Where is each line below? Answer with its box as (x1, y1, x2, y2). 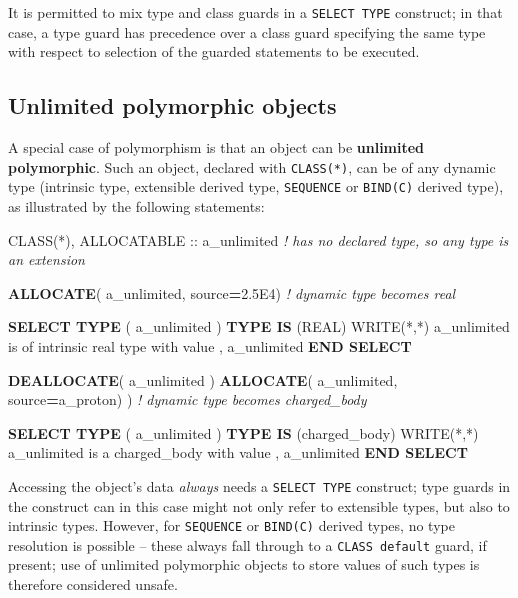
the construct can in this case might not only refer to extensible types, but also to (8, 495, 510, 516)
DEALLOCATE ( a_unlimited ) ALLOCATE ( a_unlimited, (8, 369, 398, 390)
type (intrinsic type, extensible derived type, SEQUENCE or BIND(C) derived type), (8, 176, 504, 197)
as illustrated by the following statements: (8, 195, 265, 216)
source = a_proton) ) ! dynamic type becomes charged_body (8, 389, 367, 410)
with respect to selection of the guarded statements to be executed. (8, 41, 420, 62)
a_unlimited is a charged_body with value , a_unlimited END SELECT (8, 442, 468, 463)
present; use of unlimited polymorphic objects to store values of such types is (8, 554, 480, 575)
